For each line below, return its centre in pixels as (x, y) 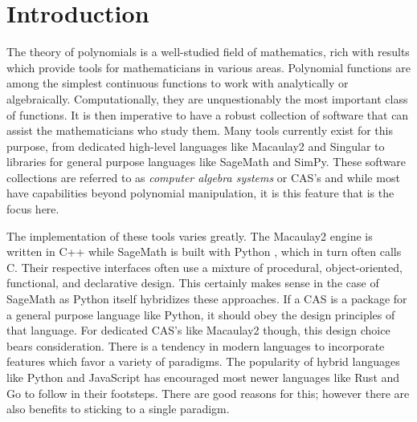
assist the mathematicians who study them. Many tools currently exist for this (200, 130)
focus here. (33, 209)
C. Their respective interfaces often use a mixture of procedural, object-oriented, (204, 267)
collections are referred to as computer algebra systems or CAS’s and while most (203, 177)
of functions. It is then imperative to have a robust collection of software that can (208, 114)
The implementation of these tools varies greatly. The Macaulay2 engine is (190, 235)
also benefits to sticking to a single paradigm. (118, 409)
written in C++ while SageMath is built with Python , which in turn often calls (204, 252)
